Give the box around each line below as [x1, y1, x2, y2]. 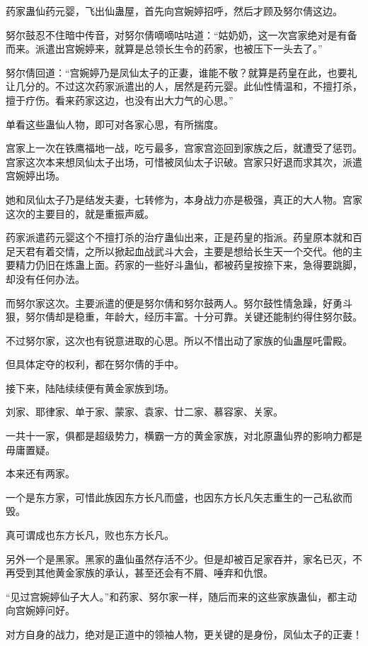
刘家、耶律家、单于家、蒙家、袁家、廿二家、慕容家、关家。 [6, 404, 283, 419]
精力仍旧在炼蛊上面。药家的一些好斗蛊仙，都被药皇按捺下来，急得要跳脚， [15, 257, 362, 272]
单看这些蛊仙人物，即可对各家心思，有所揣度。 [6, 116, 224, 131]
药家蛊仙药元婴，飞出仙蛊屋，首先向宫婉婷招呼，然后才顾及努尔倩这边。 [6, 4, 343, 18]
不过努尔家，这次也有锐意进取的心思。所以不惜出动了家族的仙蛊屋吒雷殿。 [6, 333, 352, 347]
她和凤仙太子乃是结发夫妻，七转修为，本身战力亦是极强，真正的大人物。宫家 [6, 191, 362, 206]
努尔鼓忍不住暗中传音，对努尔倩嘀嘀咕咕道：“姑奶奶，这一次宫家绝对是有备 [6, 27, 357, 42]
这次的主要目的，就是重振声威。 [6, 206, 154, 221]
